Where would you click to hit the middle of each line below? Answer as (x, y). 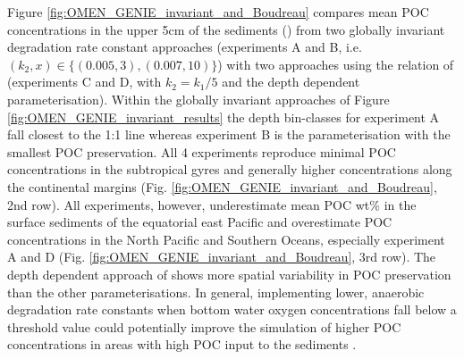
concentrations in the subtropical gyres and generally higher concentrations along (230, 169)
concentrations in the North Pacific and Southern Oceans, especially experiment (226, 239)
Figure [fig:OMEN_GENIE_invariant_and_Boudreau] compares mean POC (218, 12)
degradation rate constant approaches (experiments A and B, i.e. (185, 47)
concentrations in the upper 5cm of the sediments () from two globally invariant (226, 29)
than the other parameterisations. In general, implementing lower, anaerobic (216, 292)
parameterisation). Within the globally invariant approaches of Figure (198, 99)
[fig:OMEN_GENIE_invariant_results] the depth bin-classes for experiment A (224, 117)
